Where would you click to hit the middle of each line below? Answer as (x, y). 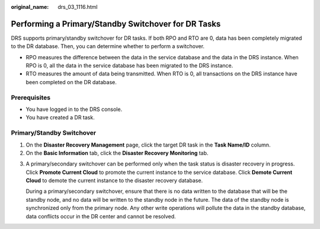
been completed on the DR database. (71, 82)
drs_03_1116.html (78, 7)
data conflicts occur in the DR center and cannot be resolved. (101, 216)
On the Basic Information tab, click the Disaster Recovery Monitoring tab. (117, 153)
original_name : (30, 7)
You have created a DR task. (60, 117)
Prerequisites (31, 97)
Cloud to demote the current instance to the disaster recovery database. (114, 180)
